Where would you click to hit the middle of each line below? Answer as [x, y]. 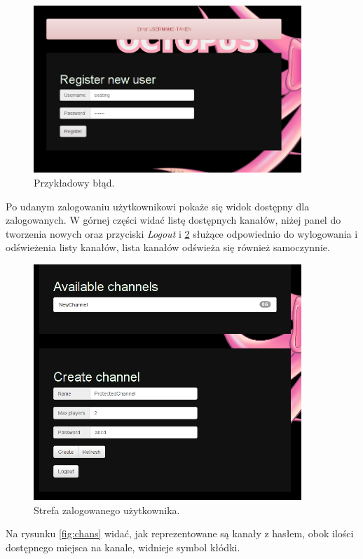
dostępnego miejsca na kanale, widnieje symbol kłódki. [123, 547]
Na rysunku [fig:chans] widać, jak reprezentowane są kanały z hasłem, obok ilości [180, 533]
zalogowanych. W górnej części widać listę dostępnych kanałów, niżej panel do [173, 220]
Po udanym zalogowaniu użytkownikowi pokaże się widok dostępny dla [158, 206]
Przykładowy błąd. [74, 183]
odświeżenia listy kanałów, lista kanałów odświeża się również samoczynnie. [168, 247]
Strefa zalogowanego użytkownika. [107, 510]
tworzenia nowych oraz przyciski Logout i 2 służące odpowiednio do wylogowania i [182, 233]
